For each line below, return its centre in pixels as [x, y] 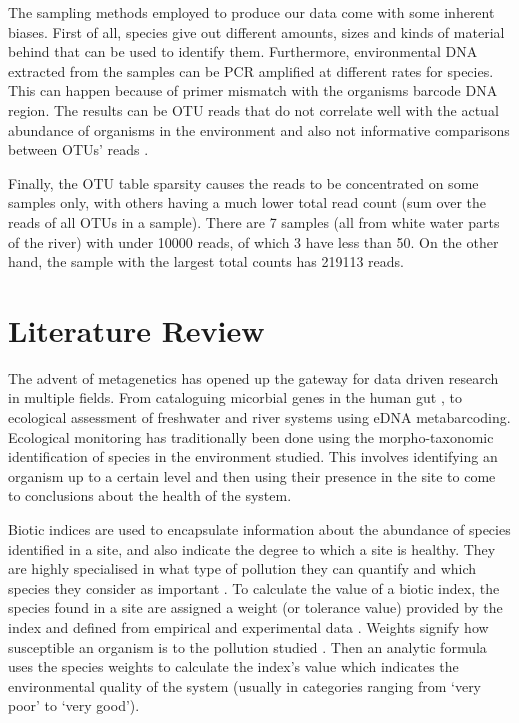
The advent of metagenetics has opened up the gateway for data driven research [253, 377]
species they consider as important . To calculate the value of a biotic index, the [254, 587]
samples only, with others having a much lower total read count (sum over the [247, 202]
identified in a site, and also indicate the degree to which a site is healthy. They [252, 548]
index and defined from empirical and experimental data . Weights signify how [248, 626]
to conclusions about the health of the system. [150, 495]
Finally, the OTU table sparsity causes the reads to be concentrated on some [243, 182]
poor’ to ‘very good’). [74, 705]
